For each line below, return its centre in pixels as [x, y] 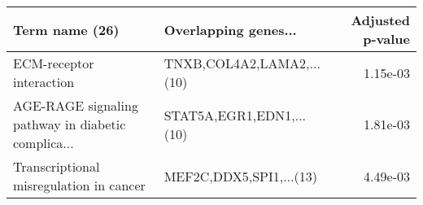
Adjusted [380, 20]
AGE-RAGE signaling [76, 105]
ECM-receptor [54, 63]
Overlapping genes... [230, 29]
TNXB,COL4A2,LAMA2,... [242, 63]
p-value [386, 39]
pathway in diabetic [70, 124]
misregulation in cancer [79, 185]
